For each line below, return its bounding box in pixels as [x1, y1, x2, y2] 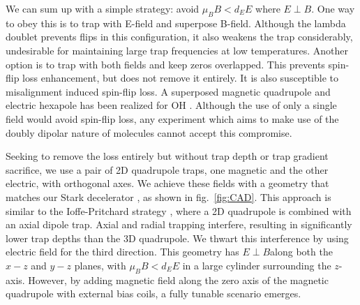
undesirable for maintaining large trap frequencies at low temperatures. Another [6, 43, 348, 57]
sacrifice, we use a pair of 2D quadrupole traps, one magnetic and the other [6, 162, 329, 177]
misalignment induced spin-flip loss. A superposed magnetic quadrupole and [6, 84, 331, 98]
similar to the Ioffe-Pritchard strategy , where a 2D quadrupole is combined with [6, 203, 352, 218]
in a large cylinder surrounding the [182, 258, 331, 272]
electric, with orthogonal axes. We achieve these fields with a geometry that [6, 176, 329, 191]
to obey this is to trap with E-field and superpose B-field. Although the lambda [6, 15, 346, 30]
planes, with [74, 258, 126, 272]
